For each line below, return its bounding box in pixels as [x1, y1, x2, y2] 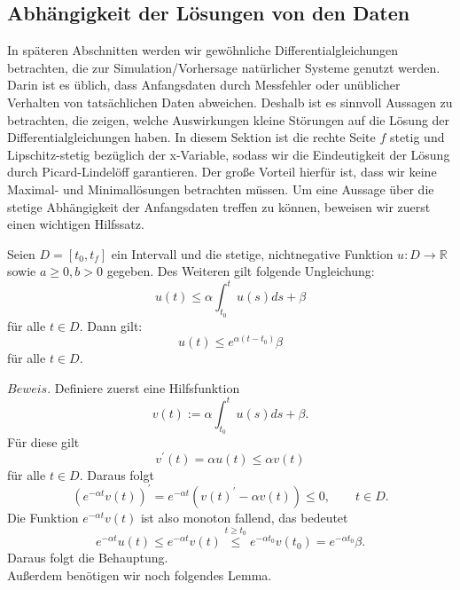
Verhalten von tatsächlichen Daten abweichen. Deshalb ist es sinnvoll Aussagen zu [7, 92, 453, 111]
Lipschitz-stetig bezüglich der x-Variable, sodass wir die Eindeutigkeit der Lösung [7, 145, 450, 163]
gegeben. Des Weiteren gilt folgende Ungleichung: [106, 262, 375, 280]
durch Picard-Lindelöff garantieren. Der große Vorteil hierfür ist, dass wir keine [7, 162, 437, 181]
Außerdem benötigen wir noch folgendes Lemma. [7, 565, 272, 584]
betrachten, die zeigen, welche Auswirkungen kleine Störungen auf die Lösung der [7, 110, 450, 129]
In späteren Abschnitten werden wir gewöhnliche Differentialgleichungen [7, 41, 399, 59]
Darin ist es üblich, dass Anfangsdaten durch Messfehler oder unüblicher [7, 75, 401, 94]
